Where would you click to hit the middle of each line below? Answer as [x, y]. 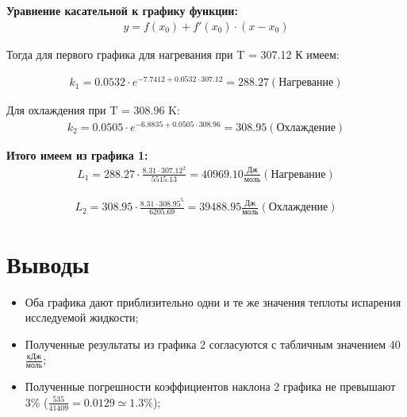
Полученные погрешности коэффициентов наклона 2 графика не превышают [210, 386]
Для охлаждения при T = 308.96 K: [93, 110]
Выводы [48, 263]
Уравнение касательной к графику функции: [122, 10]
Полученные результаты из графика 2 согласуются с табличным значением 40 [213, 344]
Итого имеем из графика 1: [77, 155]
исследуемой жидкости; [82, 317]
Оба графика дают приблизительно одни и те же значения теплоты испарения [213, 301]
